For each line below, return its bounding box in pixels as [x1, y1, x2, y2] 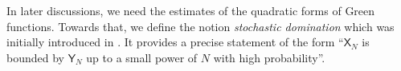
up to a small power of [86, 49, 198, 65]
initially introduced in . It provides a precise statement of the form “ [6, 34, 344, 50]
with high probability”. [213, 49, 325, 65]
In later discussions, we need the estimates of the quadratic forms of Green [6, 2, 375, 18]
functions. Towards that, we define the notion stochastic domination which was [6, 18, 395, 34]
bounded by [6, 49, 64, 65]
